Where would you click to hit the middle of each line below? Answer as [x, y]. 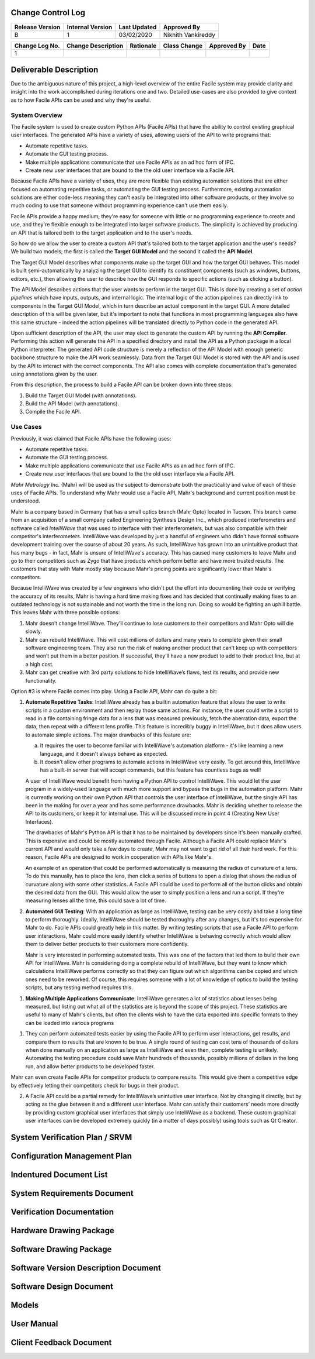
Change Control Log [48, 13]
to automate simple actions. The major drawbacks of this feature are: [108, 735]
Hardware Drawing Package [63, 1231]
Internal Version [90, 27]
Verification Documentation [62, 1212]
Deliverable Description [55, 69]
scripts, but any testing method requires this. [79, 988]
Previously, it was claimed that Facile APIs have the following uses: [91, 438]
